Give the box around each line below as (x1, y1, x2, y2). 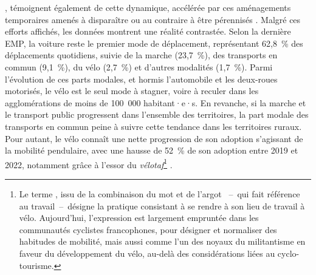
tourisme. (19, 259, 54, 271)
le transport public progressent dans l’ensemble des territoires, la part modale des (5, 108, 309, 121)
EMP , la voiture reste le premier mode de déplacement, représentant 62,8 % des (5, 36, 303, 49)
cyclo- (277, 246, 300, 259)
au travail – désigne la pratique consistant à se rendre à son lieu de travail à (19, 199, 305, 212)
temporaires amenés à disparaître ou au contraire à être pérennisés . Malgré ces (5, 13, 301, 25)
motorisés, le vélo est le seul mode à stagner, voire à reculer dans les (5, 84, 259, 97)
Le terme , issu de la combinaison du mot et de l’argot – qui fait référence (19, 187, 300, 200)
